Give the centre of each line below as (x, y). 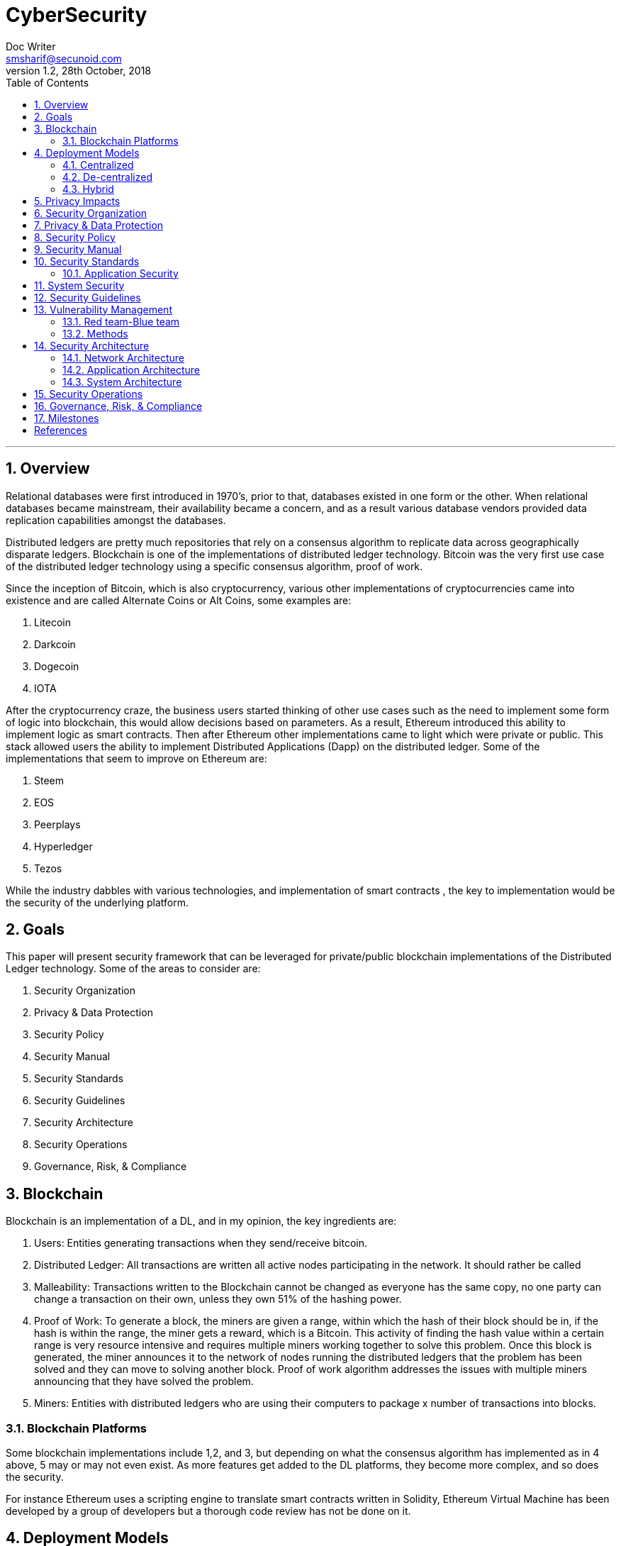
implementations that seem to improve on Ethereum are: (136, 758)
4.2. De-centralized (108, 177)
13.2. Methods (95, 333)
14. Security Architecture (92, 345)
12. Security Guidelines (88, 297)
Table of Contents (47, 82)
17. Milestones (67, 418)
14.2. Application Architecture (131, 369)
